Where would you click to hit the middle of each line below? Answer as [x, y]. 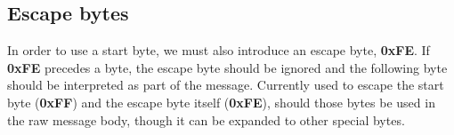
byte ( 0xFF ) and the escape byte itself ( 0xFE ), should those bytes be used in [221, 102]
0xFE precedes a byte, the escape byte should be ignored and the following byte [227, 67]
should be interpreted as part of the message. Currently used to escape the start [226, 85]
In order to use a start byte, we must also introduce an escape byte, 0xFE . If [219, 50]
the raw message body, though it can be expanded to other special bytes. [206, 119]
